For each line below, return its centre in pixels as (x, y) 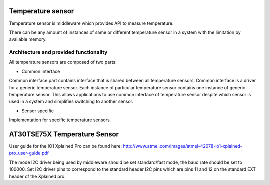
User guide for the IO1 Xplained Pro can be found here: (66, 146)
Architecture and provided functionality (58, 52)
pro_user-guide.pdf (29, 153)
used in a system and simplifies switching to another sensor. (71, 102)
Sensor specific (38, 111)
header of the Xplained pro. (37, 176)
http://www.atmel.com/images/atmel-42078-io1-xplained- (183, 146)
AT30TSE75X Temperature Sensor (64, 134)
